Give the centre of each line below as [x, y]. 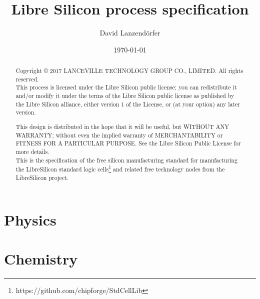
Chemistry [41, 258]
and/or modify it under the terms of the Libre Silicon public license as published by [125, 96]
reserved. [27, 79]
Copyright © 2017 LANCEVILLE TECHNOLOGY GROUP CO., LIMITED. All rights [129, 71]
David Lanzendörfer [130, 33]
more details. [32, 151]
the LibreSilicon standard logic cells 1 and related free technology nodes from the [120, 168]
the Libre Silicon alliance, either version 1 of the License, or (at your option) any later [128, 104]
